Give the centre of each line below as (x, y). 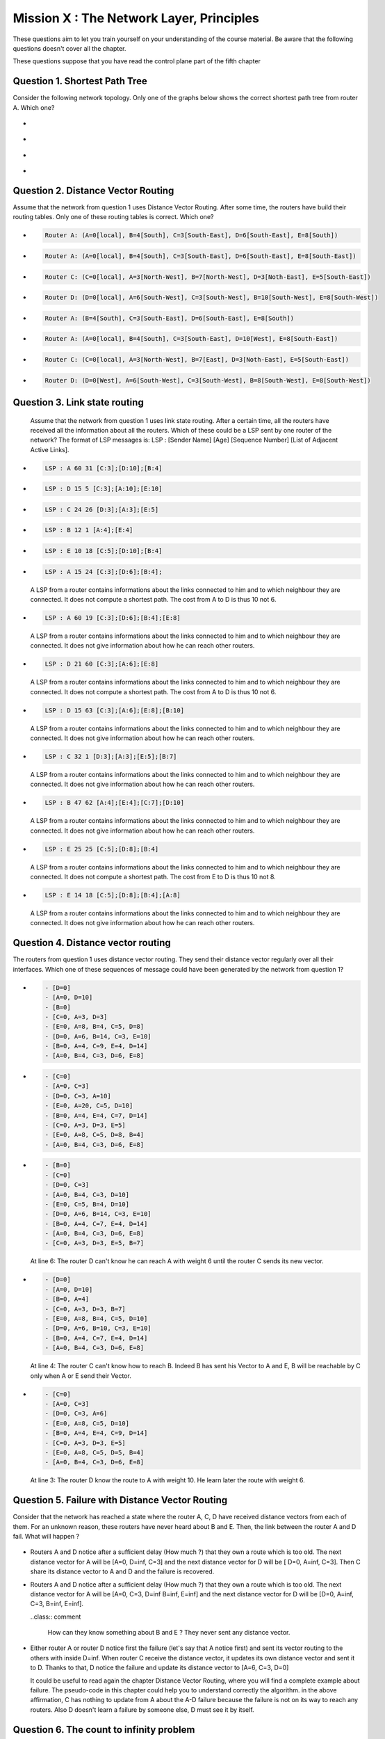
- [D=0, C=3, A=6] (76, 1413)
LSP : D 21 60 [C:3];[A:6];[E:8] (102, 664)
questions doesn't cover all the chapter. (69, 48)
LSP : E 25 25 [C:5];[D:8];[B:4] (102, 849)
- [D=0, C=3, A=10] (78, 1096)
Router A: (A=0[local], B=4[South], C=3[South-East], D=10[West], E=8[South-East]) (191, 339)
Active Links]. (50, 449)
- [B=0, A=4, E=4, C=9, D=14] (96, 1433)
